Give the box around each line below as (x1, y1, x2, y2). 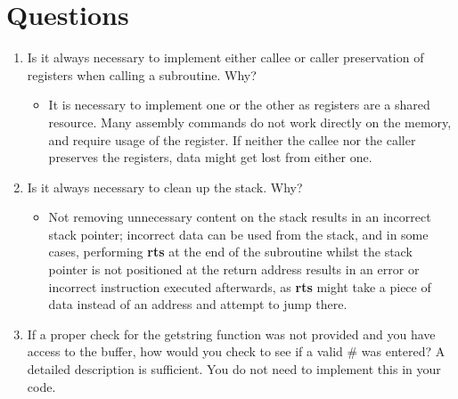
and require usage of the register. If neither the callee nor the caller (48, 130, 416, 149)
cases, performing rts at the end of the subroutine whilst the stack (48, 242, 413, 261)
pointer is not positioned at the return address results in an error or (48, 260, 420, 279)
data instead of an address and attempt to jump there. (48, 295, 348, 313)
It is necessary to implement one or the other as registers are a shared (48, 95, 430, 114)
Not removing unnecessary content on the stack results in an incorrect (48, 208, 431, 226)
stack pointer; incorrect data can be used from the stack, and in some (48, 224, 429, 243)
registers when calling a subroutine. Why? (27, 65, 257, 84)
